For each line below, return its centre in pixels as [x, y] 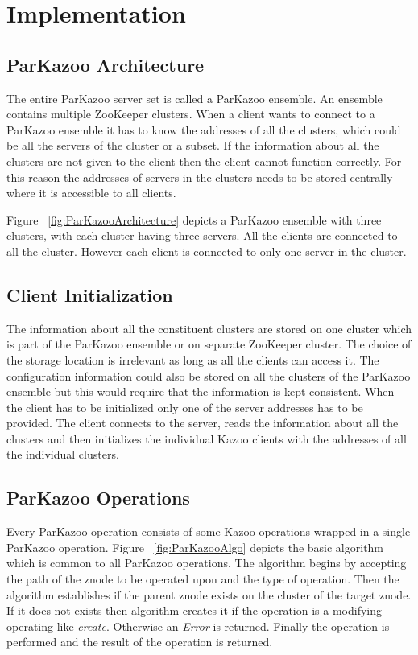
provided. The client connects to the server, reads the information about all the [203, 423]
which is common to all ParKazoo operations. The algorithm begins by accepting [207, 563]
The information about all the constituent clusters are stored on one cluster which [209, 328]
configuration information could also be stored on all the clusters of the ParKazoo [209, 375]
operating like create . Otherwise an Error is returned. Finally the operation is [198, 626]
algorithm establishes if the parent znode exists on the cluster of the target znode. [209, 594]
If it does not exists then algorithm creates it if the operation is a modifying [195, 610]
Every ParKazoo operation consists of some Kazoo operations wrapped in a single [209, 531]
